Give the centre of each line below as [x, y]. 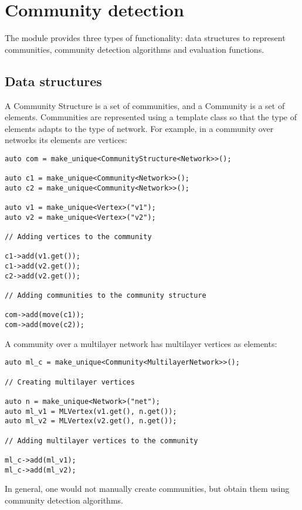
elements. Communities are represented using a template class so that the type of [151, 117]
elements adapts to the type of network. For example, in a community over [139, 128]
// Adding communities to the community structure [106, 296]
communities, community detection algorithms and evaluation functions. [135, 49]
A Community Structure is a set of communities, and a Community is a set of [145, 105]
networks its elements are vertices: [66, 140]
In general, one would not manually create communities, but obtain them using [147, 489]
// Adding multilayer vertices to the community [101, 441]
